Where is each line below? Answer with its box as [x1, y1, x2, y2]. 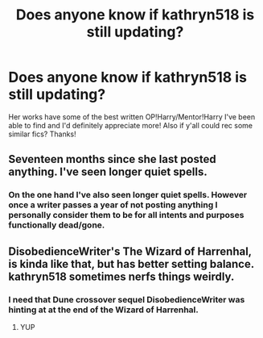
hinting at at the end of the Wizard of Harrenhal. [8, 304, 199, 315]
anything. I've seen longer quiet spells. [8, 165, 208, 179]
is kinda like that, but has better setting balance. [8, 257, 255, 271]
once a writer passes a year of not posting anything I [8, 199, 218, 211]
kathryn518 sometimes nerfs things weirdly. [8, 269, 235, 283]
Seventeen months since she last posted [8, 152, 216, 166]
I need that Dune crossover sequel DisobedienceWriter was [8, 294, 245, 305]
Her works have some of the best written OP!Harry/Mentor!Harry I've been [8, 111, 256, 122]
